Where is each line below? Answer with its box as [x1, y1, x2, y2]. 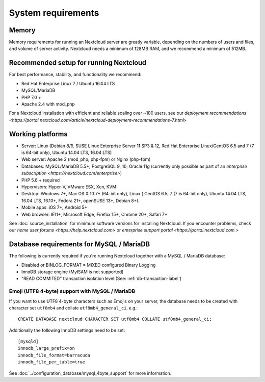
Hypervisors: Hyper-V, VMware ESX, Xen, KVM [21, 184, 116, 190]
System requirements [9, 7, 99, 18]
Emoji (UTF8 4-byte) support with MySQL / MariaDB [9, 288, 135, 295]
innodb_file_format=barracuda [18, 352, 91, 358]
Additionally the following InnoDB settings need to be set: [9, 327, 125, 333]
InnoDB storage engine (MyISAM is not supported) [21, 269, 124, 275]
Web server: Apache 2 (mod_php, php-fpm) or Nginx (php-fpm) [21, 156, 151, 162]
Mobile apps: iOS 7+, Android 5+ [21, 204, 88, 210]
